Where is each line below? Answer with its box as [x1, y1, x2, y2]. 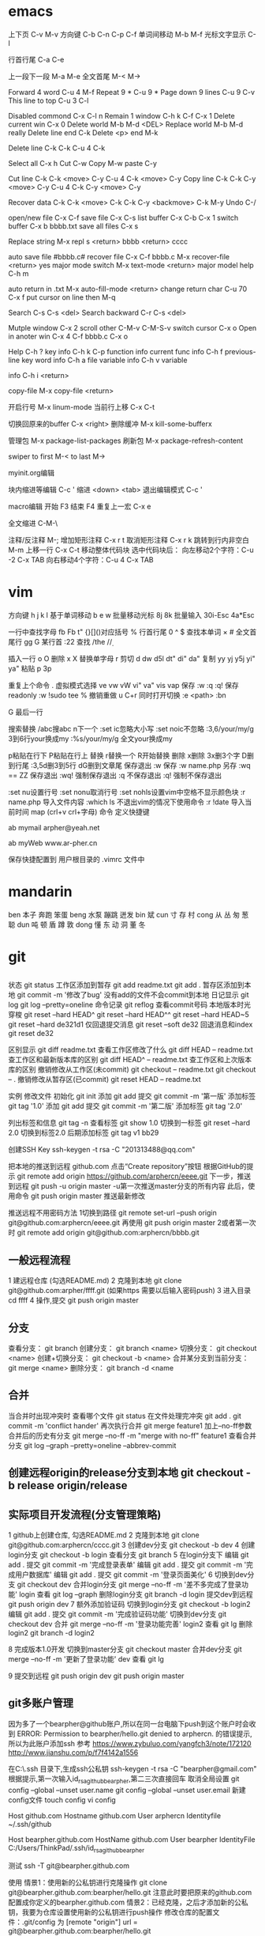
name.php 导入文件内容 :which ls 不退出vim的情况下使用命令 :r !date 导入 [8, 797, 245, 807]
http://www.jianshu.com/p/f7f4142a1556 [8, 1747, 139, 1757]
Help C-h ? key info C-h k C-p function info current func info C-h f [8, 346, 223, 356]
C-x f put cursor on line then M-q [8, 292, 116, 302]
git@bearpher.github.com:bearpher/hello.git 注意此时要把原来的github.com [8, 1888, 252, 1897]
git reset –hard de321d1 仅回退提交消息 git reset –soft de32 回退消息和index [8, 1019, 253, 1030]
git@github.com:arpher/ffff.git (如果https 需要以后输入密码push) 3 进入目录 [8, 1286, 252, 1295]
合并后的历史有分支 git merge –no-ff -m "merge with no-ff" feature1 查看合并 [8, 1431, 256, 1440]
